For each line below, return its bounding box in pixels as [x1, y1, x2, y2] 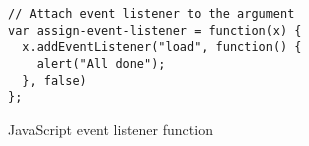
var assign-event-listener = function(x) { [8, 23, 302, 38]
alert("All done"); [36, 56, 166, 71]
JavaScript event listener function [8, 118, 213, 139]
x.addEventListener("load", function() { [22, 40, 302, 55]
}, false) [22, 73, 87, 88]
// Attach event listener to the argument [8, 7, 295, 21]
